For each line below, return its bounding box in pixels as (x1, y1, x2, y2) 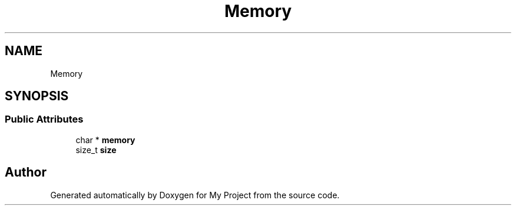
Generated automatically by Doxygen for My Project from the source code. (50, 189, 340, 200)
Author (5, 165, 47, 180)
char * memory (75, 134, 135, 145)
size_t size (75, 144, 117, 155)
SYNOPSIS (5, 89, 69, 104)
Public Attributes (5, 113, 84, 126)
